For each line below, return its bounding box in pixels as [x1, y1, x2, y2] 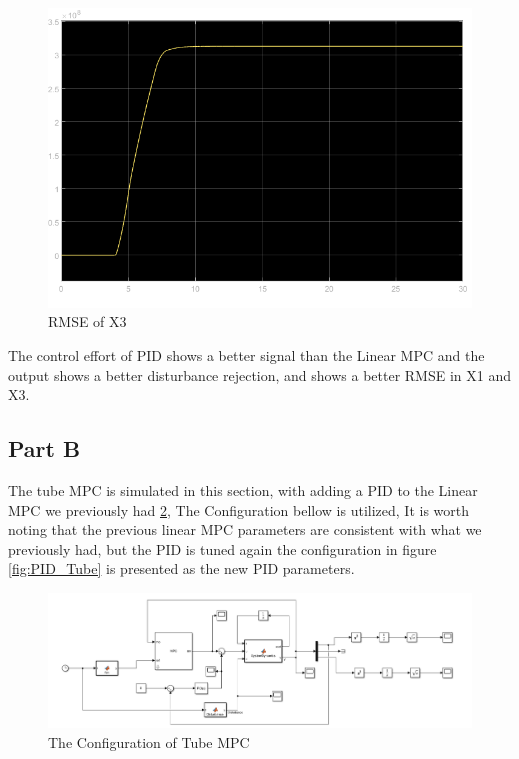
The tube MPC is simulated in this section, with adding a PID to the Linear [8, 480, 478, 500]
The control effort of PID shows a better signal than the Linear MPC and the [8, 345, 485, 366]
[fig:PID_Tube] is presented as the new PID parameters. [8, 558, 355, 579]
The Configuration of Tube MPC [48, 731, 250, 752]
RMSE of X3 [48, 311, 127, 332]
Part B [8, 433, 81, 464]
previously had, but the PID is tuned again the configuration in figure [8, 538, 437, 559]
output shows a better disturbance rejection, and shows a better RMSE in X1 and [8, 364, 512, 385]
